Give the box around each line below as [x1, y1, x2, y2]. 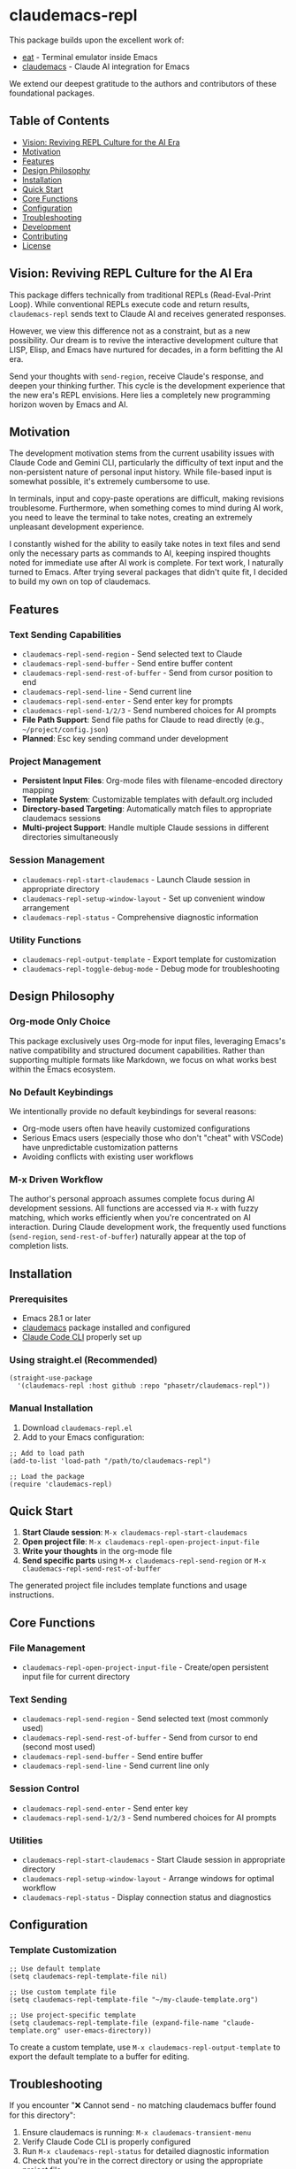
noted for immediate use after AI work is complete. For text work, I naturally [9, 558, 285, 568]
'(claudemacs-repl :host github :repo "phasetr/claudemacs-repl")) [17, 1381, 271, 1390]
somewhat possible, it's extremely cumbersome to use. [9, 476, 210, 487]
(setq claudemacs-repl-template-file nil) [9, 1972, 168, 1981]
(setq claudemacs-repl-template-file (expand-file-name [9, 2019, 219, 2027]
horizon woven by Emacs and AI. [9, 399, 128, 410]
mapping [21, 785, 55, 796]
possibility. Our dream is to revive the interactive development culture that [9, 335, 278, 345]
